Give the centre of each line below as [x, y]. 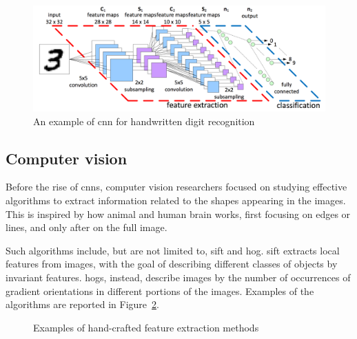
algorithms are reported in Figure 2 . [82, 304]
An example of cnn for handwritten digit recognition [144, 121]
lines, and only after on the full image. [86, 227]
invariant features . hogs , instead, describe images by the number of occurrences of [178, 277]
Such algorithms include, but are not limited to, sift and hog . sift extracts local [173, 250]
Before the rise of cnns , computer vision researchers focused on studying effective [176, 187]
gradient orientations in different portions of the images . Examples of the [160, 291]
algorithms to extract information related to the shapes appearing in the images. [176, 200]
